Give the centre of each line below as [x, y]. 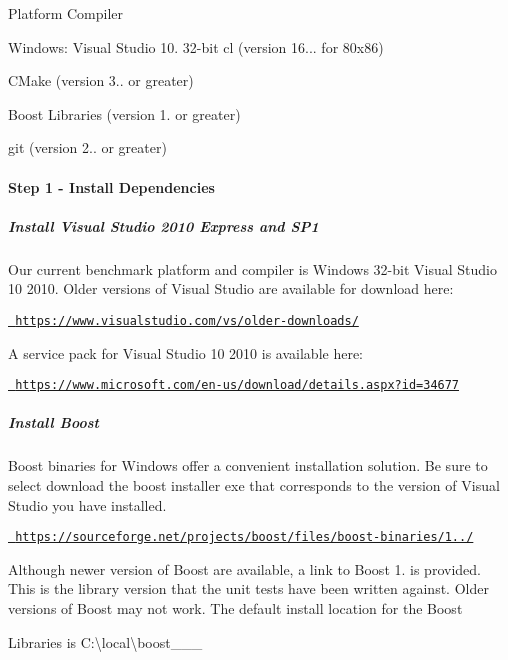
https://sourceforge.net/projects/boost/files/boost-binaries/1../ [244, 537]
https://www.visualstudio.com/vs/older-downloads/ [187, 320]
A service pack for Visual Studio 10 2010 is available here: [185, 352]
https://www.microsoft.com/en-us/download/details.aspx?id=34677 [237, 385]
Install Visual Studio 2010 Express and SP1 [163, 225]
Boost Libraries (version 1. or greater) [124, 113]
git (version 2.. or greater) [87, 147]
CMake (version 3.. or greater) [101, 80]
